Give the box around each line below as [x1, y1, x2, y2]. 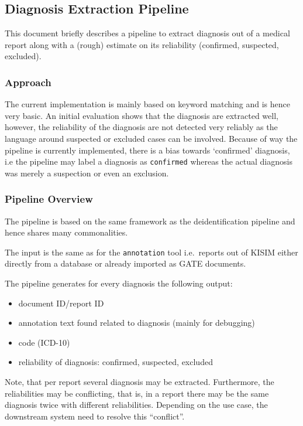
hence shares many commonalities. [5, 226, 128, 238]
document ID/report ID [18, 297, 104, 309]
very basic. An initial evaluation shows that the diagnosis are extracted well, [5, 109, 278, 121]
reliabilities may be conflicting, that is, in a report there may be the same [5, 387, 269, 399]
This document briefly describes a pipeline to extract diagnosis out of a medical [5, 27, 290, 39]
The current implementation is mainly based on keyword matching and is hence [5, 98, 290, 110]
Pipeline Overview [5, 192, 93, 206]
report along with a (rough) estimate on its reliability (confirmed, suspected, [5, 38, 279, 50]
